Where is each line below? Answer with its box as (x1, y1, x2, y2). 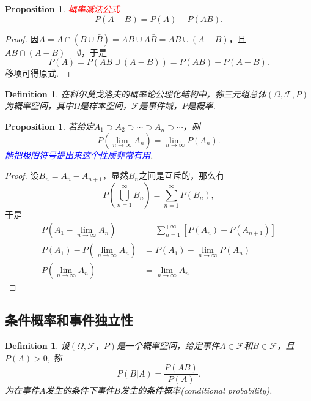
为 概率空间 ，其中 (5, 99, 73, 112)
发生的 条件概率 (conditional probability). (120, 384, 273, 397)
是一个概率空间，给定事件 (116, 339, 219, 352)
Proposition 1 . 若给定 (5, 119, 94, 132)
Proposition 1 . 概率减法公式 (5, 2, 120, 15)
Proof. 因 (5, 32, 39, 45)
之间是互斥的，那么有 (139, 169, 225, 182)
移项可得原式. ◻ (5, 67, 70, 80)
